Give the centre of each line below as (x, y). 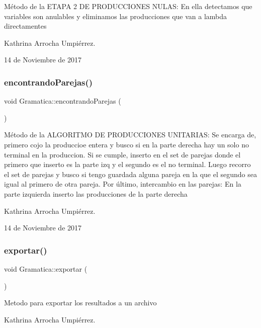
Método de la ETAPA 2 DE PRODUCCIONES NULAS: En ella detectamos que (128, 6)
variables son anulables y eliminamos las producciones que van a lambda (116, 16)
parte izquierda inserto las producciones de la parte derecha (96, 193)
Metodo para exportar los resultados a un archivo (80, 303)
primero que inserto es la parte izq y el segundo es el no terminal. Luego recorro (127, 164)
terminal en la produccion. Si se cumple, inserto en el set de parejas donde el (122, 154)
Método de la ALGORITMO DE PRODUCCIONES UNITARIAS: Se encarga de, (130, 135)
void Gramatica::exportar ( (46, 268)
